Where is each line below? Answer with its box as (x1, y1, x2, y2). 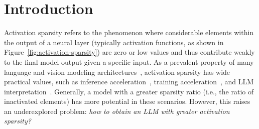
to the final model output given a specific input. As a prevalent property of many (4, 56, 254, 67)
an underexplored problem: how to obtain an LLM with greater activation (4, 105, 230, 116)
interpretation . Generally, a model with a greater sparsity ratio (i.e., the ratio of (4, 86, 254, 96)
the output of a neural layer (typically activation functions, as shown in (4, 37, 224, 47)
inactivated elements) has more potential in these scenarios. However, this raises (4, 96, 250, 106)
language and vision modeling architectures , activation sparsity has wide (4, 66, 230, 77)
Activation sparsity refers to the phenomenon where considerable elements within (4, 27, 254, 38)
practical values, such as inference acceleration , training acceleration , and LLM (4, 76, 254, 87)
